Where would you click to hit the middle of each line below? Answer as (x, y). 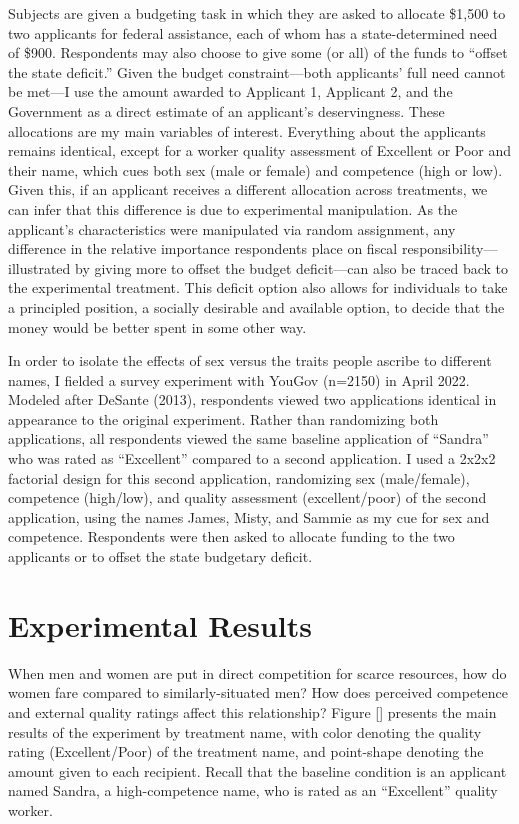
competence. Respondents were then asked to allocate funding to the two (231, 536)
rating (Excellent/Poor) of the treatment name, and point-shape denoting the (246, 751)
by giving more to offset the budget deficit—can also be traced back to (292, 267)
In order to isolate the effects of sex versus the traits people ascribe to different (250, 360)
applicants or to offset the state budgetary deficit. (160, 556)
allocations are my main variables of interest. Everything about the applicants (247, 130)
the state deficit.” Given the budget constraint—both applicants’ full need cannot (257, 71)
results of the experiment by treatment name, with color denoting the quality (245, 731)
